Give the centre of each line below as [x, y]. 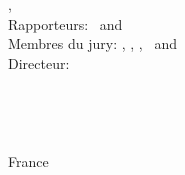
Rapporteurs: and [65, 23]
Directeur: [39, 62]
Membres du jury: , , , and [92, 43]
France [28, 160]
